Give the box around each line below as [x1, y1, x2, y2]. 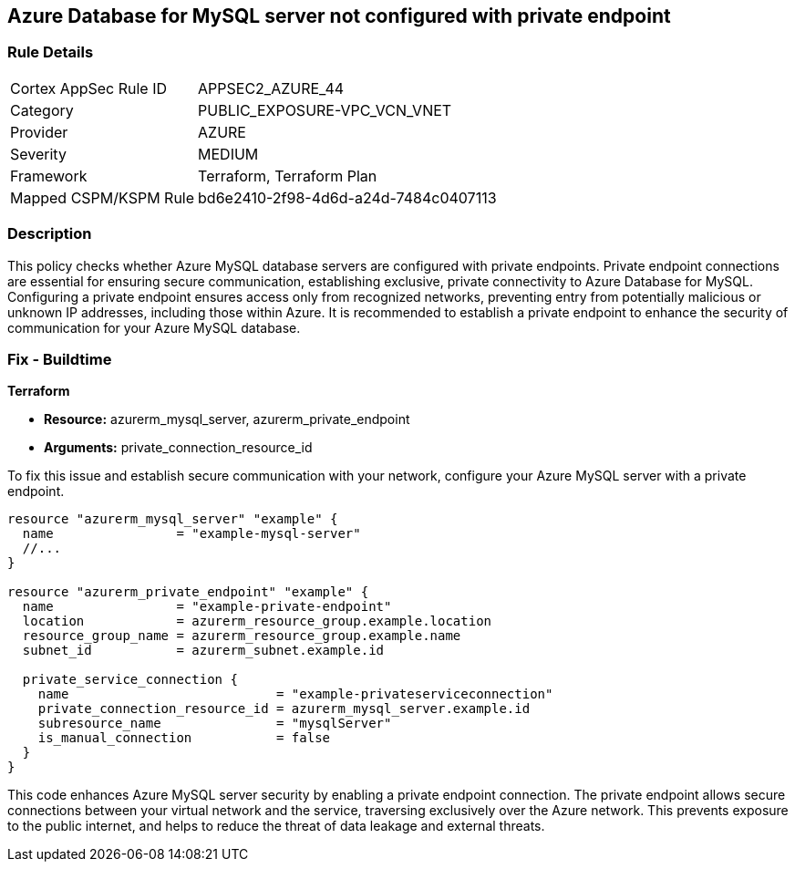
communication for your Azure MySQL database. [7, 319, 301, 336]
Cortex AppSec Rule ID [10, 78, 168, 98]
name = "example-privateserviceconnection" [37, 687, 553, 702]
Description [7, 224, 92, 243]
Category [10, 100, 74, 119]
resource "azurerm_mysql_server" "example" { [7, 512, 338, 527]
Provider [10, 122, 68, 141]
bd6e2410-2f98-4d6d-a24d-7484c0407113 [198, 188, 497, 207]
